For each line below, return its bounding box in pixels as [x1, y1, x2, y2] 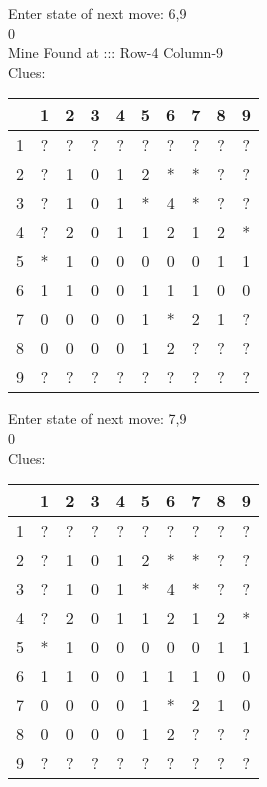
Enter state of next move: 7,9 [8, 408, 187, 429]
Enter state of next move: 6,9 [8, 3, 187, 23]
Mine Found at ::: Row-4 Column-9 [8, 42, 224, 63]
